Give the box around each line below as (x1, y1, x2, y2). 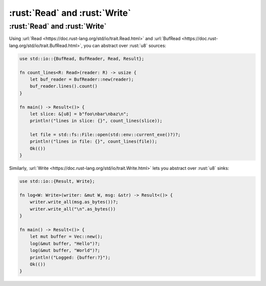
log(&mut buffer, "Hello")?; (30, 241, 100, 246)
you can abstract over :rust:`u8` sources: (83, 42, 166, 48)
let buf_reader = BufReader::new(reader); (30, 77, 134, 82)
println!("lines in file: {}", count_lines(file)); (30, 139, 158, 144)
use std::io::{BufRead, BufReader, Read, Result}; (19, 56, 145, 61)
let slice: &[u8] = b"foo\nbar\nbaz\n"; (30, 111, 129, 117)
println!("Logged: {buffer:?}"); (30, 254, 111, 260)
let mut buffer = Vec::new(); (30, 234, 103, 240)
